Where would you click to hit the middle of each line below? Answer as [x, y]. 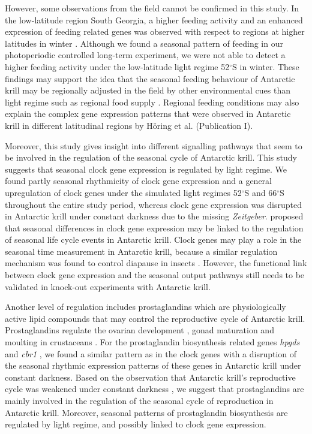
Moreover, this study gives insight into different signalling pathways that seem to [154, 145]
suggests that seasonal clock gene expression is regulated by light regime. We [146, 169]
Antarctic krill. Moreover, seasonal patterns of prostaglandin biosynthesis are [146, 412]
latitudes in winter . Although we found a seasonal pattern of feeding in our [144, 43]
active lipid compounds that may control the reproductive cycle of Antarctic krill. [155, 318]
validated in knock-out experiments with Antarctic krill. [108, 286]
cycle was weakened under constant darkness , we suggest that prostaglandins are [154, 389]
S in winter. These [266, 66]
